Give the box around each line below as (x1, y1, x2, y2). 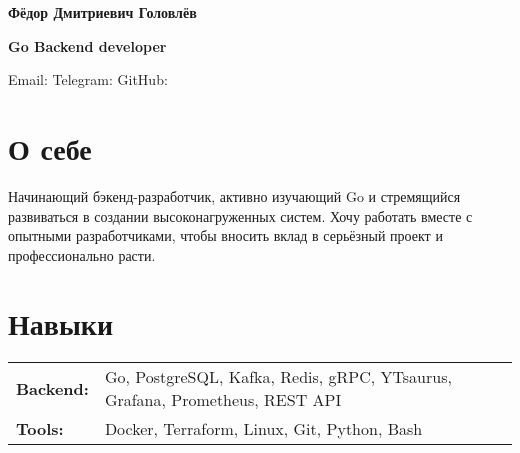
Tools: (16, 417, 64, 441)
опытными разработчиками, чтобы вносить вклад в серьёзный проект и (8, 225, 443, 246)
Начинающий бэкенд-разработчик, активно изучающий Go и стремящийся (8, 185, 461, 206)
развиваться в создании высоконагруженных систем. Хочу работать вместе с (8, 205, 473, 226)
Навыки (8, 303, 114, 344)
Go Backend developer (8, 35, 167, 56)
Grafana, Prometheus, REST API (104, 388, 342, 412)
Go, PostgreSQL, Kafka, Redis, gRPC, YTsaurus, (104, 365, 452, 389)
